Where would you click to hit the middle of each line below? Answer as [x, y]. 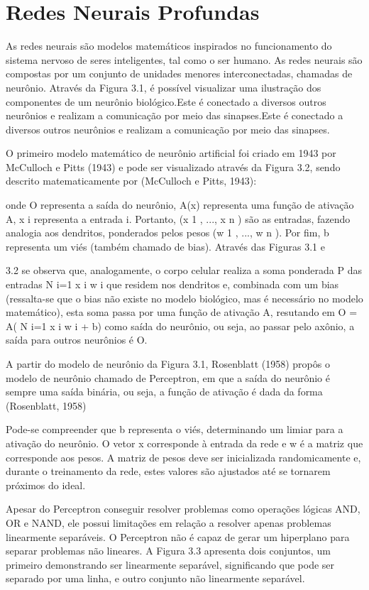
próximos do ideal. [46, 485]
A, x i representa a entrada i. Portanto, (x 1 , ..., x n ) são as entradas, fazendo [178, 218]
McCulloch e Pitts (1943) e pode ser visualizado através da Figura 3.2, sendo [173, 166]
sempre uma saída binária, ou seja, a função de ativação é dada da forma [164, 392]
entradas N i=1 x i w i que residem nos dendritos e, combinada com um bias [172, 284]
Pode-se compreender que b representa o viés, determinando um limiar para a [175, 429]
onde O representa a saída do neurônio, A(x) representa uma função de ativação [180, 205]
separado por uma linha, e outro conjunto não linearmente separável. [155, 578]
